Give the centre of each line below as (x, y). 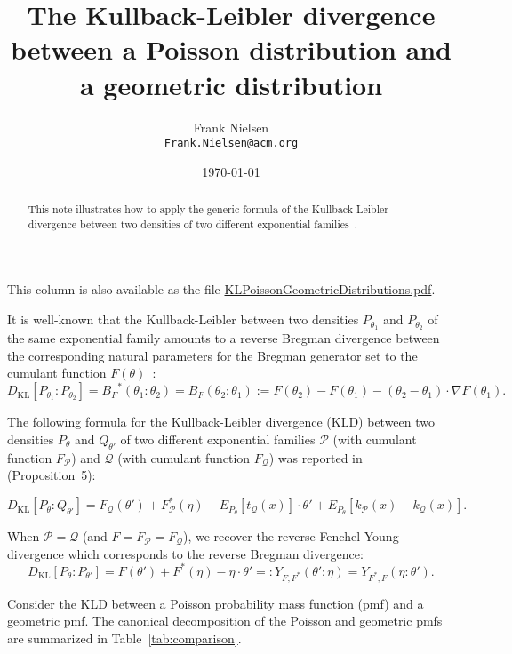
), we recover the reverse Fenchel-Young (291, 536)
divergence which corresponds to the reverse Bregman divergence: (185, 553)
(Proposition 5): (52, 475)
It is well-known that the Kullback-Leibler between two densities (183, 319)
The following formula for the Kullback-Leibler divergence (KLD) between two (221, 422)
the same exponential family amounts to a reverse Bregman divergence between (224, 337)
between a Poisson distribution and (231, 49)
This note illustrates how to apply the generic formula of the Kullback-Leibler (208, 209)
